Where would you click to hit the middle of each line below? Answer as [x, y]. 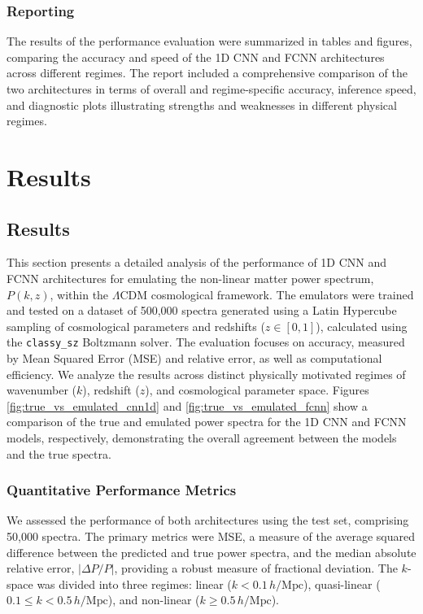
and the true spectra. [59, 453]
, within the [79, 294]
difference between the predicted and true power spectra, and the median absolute [211, 552]
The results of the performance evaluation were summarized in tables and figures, [209, 41]
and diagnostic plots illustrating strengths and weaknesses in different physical [202, 105]
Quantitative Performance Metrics [122, 490]
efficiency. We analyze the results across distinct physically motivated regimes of [206, 374]
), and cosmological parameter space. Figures [257, 390]
